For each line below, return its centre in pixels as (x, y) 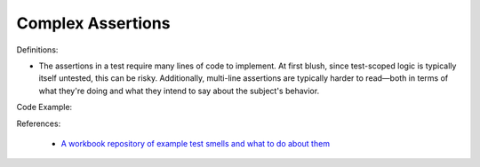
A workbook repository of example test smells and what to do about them (196, 143)
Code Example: (44, 107)
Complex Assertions (93, 23)
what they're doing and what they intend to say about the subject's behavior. (179, 91)
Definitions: (37, 50)
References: (39, 123)
